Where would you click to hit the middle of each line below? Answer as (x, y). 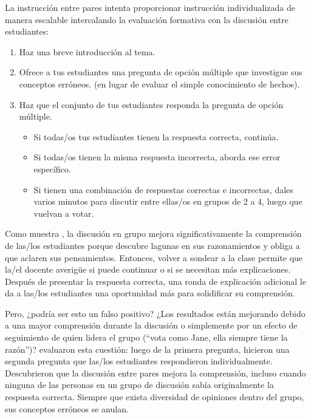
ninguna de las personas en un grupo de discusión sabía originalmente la (139, 385)
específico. (52, 169)
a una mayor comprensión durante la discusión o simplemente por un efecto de (151, 325)
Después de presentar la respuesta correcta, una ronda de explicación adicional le (155, 281)
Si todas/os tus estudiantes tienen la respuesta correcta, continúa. (156, 136)
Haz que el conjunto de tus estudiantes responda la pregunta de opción (151, 104)
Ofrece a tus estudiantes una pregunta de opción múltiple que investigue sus (161, 72)
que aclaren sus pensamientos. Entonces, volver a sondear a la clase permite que (154, 257)
